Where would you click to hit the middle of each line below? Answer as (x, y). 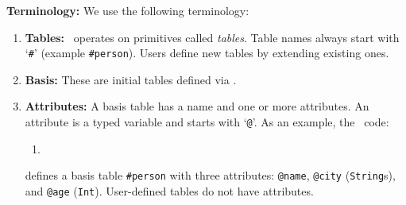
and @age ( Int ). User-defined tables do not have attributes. (169, 190)
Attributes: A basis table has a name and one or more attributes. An (197, 106)
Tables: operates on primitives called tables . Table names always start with (212, 37)
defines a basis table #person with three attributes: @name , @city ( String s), (210, 175)
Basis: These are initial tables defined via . (131, 79)
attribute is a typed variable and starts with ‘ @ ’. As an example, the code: (207, 122)
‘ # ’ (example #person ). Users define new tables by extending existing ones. (207, 53)
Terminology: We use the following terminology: (128, 10)
